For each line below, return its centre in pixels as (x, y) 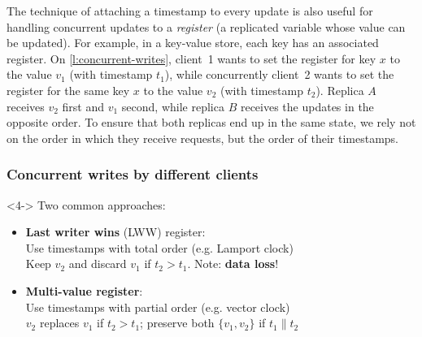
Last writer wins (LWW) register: (115, 232)
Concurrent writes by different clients (133, 174)
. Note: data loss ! (233, 264)
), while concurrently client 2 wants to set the (279, 74)
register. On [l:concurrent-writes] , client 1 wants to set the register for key (191, 58)
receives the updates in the (307, 106)
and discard (98, 264)
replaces (59, 323)
